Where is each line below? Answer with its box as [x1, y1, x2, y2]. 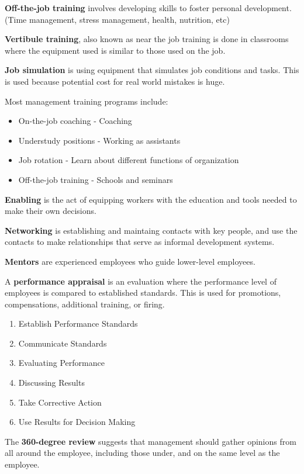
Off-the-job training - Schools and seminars [18, 173, 173, 185]
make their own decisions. [5, 205, 96, 217]
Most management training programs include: [5, 95, 168, 107]
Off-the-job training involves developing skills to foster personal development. [5, 2, 292, 13]
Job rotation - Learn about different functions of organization [18, 154, 239, 166]
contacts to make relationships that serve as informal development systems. [5, 236, 275, 248]
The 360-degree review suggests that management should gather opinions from [5, 435, 296, 447]
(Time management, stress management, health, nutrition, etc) [5, 13, 230, 25]
